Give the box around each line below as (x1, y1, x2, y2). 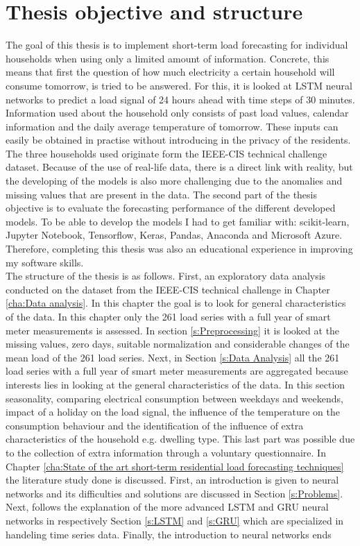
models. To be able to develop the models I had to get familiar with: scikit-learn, (6, 214, 350, 228)
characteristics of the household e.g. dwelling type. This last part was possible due (6, 432, 355, 446)
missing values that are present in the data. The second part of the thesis (6, 187, 318, 201)
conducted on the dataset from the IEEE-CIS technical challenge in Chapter (6, 282, 330, 296)
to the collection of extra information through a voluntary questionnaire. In (6, 445, 326, 459)
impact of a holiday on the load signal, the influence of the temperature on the (6, 404, 341, 419)
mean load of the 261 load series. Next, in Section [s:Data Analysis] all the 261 (6, 350, 340, 364)
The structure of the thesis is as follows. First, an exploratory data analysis (6, 268, 326, 283)
